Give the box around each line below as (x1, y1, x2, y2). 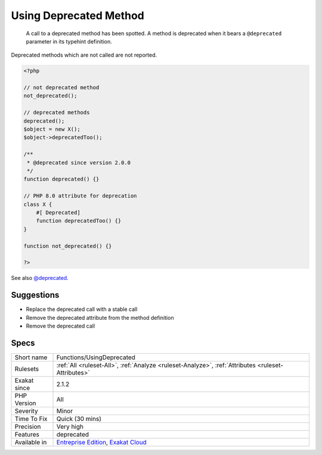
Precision (14, 422, 41, 431)
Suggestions (11, 290, 60, 300)
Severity (14, 407, 38, 415)
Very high (56, 422, 83, 431)
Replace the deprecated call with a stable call (26, 306, 138, 313)
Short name (14, 353, 48, 361)
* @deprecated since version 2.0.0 (27, 159, 131, 166)
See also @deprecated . (11, 275, 69, 282)
